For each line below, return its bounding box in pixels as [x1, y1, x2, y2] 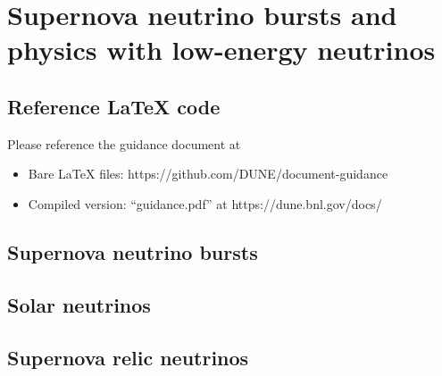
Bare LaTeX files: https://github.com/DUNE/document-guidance [28, 164, 388, 183]
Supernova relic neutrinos [7, 343, 249, 371]
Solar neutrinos [7, 290, 151, 318]
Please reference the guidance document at [7, 134, 241, 153]
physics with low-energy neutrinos [7, 31, 436, 68]
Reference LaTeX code [7, 92, 221, 120]
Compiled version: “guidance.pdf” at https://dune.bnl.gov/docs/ [28, 194, 382, 213]
